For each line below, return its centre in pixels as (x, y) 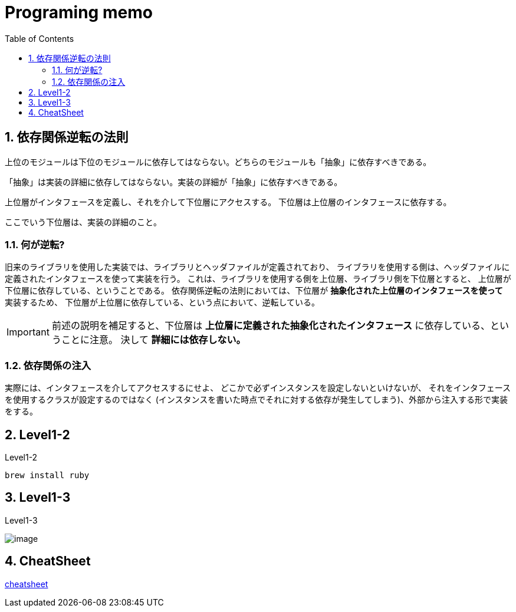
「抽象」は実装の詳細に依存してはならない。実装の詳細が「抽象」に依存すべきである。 (174, 182)
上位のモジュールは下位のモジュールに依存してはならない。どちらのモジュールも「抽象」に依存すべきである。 (218, 162)
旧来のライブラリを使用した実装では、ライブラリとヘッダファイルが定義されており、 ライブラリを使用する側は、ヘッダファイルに (257, 267)
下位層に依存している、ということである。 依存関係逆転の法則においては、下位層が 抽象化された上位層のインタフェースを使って (254, 291)
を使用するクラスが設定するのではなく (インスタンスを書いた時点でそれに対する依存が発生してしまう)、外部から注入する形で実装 (256, 400)
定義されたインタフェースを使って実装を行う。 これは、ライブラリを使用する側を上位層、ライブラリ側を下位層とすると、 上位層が (258, 279)
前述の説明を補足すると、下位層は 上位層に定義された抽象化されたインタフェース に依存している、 (271, 326)
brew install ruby (47, 475)
